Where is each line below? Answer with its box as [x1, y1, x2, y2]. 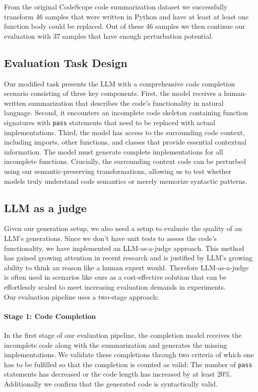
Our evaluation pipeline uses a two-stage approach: [4, 291, 159, 302]
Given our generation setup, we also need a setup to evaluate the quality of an [4, 223, 242, 234]
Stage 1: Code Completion [4, 311, 96, 321]
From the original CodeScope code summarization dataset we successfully [4, 1, 228, 11]
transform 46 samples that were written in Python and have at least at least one [4, 11, 249, 21]
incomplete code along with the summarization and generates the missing [4, 339, 227, 350]
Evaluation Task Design [4, 55, 128, 70]
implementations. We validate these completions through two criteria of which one [4, 349, 254, 360]
